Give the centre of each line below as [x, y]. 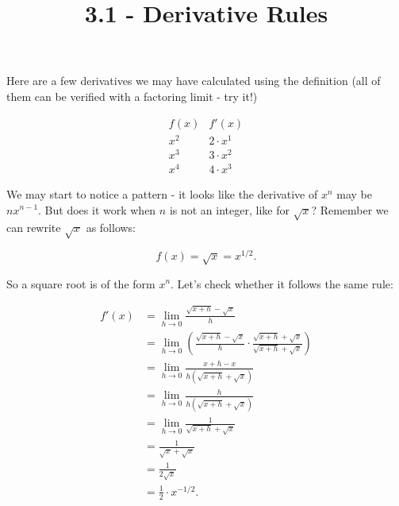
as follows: [111, 228]
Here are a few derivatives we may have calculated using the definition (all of [194, 81]
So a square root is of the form [81, 283]
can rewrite [34, 228]
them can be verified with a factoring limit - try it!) [132, 96]
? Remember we [350, 209]
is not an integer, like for [229, 209]
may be [354, 193]
